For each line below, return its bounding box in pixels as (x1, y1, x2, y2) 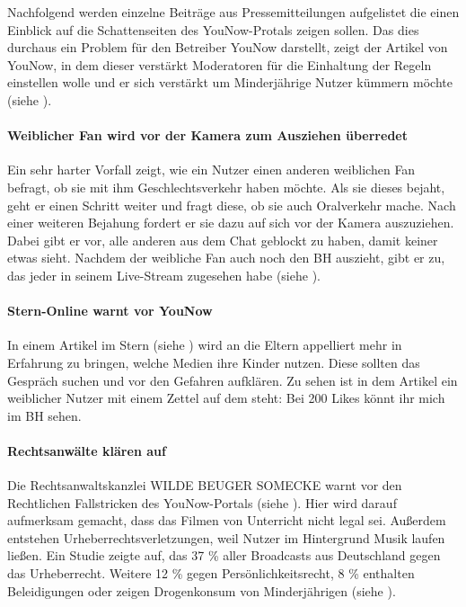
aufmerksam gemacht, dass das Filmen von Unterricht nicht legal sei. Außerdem (7, 511, 446, 530)
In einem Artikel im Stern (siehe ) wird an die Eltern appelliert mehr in (7, 335, 402, 354)
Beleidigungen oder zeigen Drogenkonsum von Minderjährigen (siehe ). (7, 581, 396, 600)
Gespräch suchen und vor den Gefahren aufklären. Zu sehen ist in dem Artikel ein (7, 370, 458, 389)
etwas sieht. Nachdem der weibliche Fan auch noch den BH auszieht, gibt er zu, (7, 248, 445, 267)
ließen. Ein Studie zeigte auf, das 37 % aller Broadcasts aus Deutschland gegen (7, 546, 441, 565)
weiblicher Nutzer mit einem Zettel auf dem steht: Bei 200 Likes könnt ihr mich (7, 388, 445, 407)
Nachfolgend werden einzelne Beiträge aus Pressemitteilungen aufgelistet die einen (7, 3, 460, 21)
